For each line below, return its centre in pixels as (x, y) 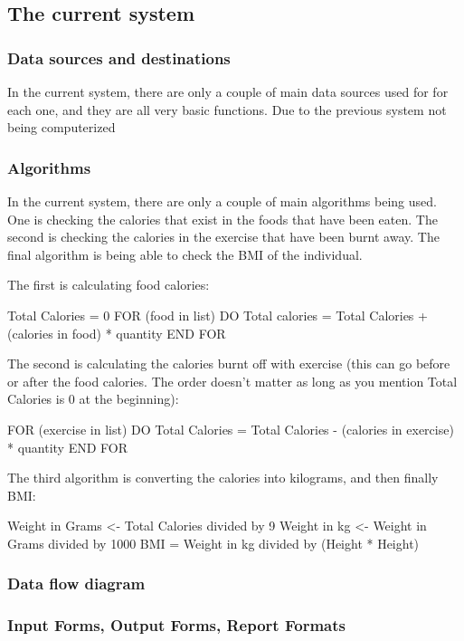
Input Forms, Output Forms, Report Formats (176, 625)
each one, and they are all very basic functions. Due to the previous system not (227, 109)
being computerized (62, 127)
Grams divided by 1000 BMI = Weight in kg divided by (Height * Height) (213, 543)
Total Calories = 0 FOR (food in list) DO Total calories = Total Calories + (218, 315)
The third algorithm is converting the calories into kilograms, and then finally (223, 478)
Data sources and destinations (119, 57)
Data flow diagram (76, 584)
